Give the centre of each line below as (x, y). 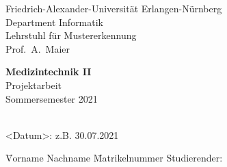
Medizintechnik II (49, 72)
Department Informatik (55, 22)
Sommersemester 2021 (52, 98)
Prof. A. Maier (38, 48)
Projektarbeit (34, 85)
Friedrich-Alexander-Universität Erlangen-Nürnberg (114, 8)
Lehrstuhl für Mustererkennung (71, 35)
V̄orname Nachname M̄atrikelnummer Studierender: (114, 158)
